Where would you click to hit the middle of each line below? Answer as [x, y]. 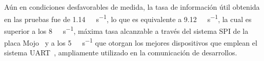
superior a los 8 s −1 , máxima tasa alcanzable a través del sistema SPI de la [126, 30]
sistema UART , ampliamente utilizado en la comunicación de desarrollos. [121, 53]
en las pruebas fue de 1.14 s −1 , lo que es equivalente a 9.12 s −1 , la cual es [128, 18]
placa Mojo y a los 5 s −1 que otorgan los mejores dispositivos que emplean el [131, 42]
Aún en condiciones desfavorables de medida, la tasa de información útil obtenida [132, 7]
